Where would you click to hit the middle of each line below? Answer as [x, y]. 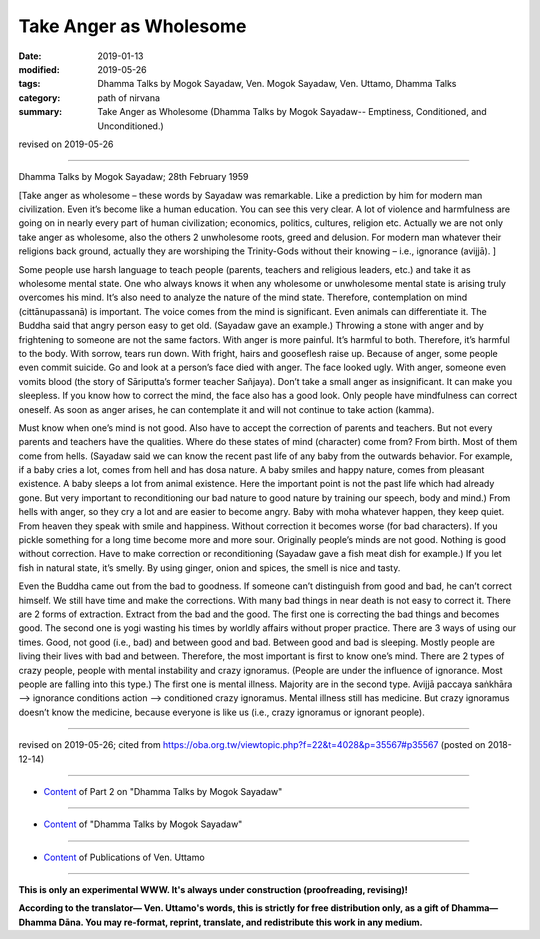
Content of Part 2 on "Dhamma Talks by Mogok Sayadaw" [163, 791]
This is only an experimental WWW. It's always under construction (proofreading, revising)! [213, 890]
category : [39, 97]
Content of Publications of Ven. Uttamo [124, 857]
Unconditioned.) [130, 126]
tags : [29, 84]
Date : [30, 56]
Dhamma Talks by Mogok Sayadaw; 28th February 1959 [133, 177]
